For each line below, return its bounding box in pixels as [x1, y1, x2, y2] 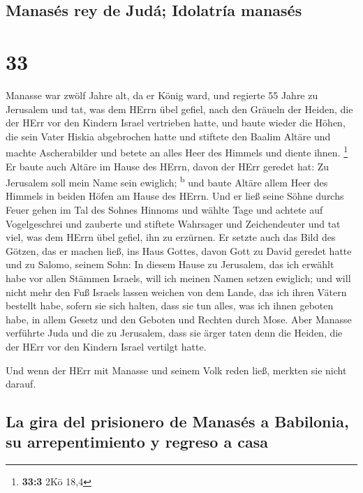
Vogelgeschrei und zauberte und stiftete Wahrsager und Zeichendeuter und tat [6, 216, 341, 230]
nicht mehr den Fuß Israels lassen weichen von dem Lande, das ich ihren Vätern [6, 284, 347, 299]
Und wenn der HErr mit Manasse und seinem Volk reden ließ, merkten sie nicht [6, 362, 347, 377]
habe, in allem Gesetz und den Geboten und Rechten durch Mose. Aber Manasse [6, 311, 352, 326]
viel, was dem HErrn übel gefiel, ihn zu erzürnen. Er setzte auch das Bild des [6, 230, 336, 244]
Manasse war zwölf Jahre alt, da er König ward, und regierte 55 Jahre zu [6, 87, 318, 102]
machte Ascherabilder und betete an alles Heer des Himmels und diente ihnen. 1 [6, 143, 348, 159]
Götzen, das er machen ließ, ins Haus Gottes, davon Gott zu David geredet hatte [6, 243, 352, 258]
